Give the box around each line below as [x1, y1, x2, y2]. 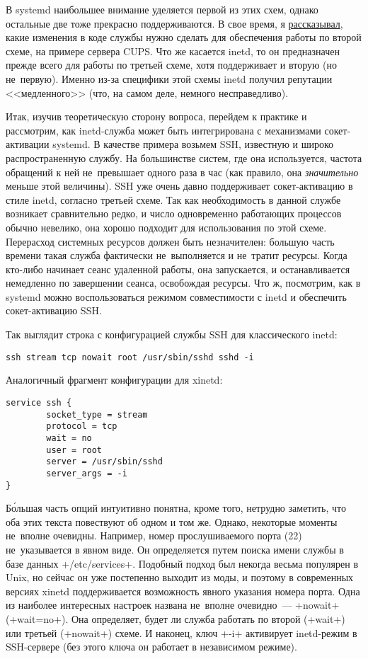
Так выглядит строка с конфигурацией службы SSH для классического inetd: [6, 327, 338, 342]
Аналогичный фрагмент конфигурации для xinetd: [6, 372, 223, 387]
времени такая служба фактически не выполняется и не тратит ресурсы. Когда [6, 248, 347, 263]
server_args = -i [46, 468, 127, 479]
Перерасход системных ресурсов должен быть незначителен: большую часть [6, 234, 335, 248]
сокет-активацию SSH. [6, 303, 102, 318]
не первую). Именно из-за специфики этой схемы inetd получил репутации [6, 71, 333, 86]
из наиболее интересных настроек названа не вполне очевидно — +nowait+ [6, 597, 340, 612]
